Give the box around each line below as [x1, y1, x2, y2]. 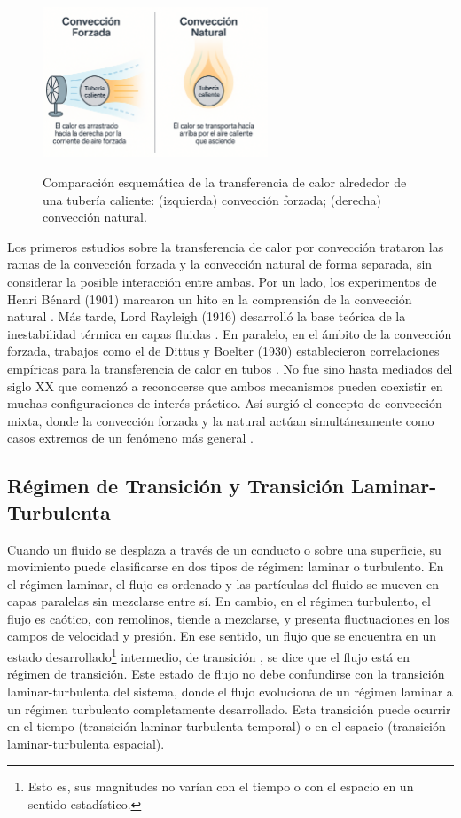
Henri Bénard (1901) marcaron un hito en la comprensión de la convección [7, 289, 412, 308]
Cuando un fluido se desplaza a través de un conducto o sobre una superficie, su [7, 539, 441, 558]
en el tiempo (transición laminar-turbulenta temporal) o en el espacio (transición [7, 717, 446, 735]
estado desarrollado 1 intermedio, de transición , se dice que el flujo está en [7, 645, 410, 665]
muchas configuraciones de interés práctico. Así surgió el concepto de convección [7, 394, 442, 413]
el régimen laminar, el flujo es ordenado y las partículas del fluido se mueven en [7, 574, 439, 593]
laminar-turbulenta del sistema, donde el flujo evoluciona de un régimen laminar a [7, 681, 453, 700]
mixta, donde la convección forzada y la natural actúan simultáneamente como [7, 411, 434, 429]
